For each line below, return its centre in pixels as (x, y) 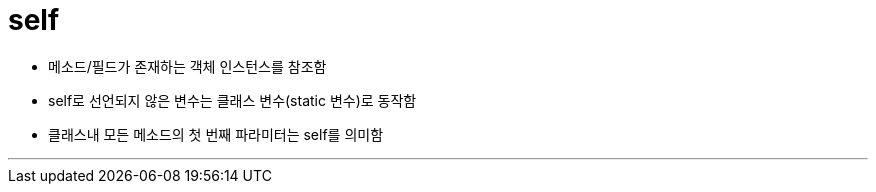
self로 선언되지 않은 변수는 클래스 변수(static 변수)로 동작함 (232, 100)
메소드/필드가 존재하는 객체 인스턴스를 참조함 (187, 66)
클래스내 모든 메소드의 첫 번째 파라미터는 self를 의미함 (216, 134)
